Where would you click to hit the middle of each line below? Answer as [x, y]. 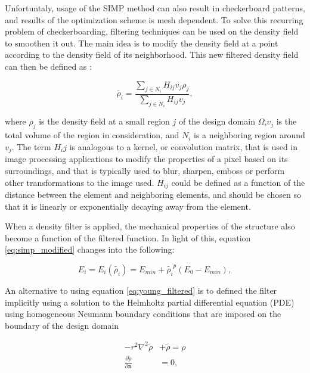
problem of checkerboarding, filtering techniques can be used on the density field [152, 31]
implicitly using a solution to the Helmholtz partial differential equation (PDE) [150, 302]
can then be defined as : [48, 66]
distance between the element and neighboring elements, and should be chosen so [153, 194]
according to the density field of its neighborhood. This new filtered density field [152, 55]
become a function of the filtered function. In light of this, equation [128, 237]
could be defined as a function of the [238, 182]
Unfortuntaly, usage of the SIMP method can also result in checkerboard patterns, [155, 8]
